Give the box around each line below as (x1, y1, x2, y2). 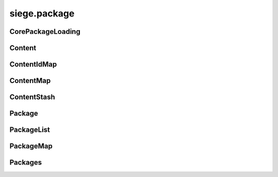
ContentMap (9, 76, 51, 85)
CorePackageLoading (9, 27, 81, 36)
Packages (9, 158, 42, 167)
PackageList (9, 126, 50, 134)
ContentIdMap (9, 60, 57, 69)
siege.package (9, 8, 75, 19)
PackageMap (9, 142, 53, 151)
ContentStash (9, 93, 55, 102)
